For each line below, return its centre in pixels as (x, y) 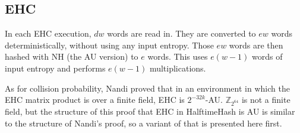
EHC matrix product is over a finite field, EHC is (95, 100)
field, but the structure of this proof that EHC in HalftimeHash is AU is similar (150, 111)
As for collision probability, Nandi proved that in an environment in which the (147, 88)
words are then (256, 45)
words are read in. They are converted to (181, 33)
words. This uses (178, 56)
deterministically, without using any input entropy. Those (109, 45)
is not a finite (266, 100)
